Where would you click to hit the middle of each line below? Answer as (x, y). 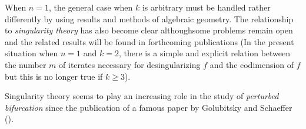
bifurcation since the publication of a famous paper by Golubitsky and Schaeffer (149, 107)
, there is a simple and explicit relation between (204, 53)
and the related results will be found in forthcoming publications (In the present (149, 41)
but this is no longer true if (54, 76)
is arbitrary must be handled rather (206, 7)
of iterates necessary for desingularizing (130, 64)
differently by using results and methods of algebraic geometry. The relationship (149, 18)
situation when (31, 53)
